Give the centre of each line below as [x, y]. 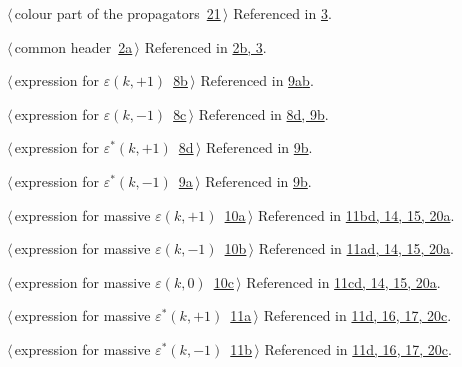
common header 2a [73, 46]
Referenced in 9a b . [257, 80]
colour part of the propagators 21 [117, 13]
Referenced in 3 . [282, 13]
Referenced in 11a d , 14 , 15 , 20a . [356, 248]
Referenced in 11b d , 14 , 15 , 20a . [356, 214]
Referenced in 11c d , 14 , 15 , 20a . [343, 281]
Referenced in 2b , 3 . [205, 46]
